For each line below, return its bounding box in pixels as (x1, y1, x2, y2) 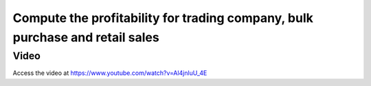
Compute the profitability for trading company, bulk (12, 10, 314, 25)
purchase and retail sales (12, 30, 159, 45)
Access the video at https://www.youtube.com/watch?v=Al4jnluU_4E (12, 69, 207, 77)
